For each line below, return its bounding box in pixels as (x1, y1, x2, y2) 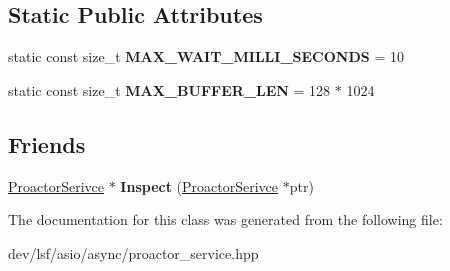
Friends (8, 128, 86, 159)
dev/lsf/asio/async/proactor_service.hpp (8, 242, 259, 263)
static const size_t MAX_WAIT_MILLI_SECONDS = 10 (8, 46, 404, 67)
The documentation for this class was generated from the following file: (8, 209, 443, 230)
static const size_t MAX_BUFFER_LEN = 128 (8, 79, 331, 100)
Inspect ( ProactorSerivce (120, 175, 279, 196)
